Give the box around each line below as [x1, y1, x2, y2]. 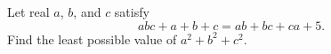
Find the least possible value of [7, 29, 177, 48]
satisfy [114, 3, 149, 20]
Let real [7, 3, 50, 20]
